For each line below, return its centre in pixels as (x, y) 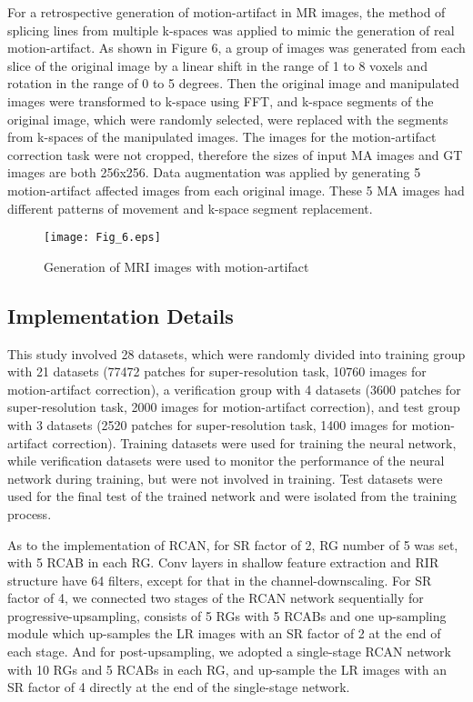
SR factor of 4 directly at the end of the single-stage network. (179, 687)
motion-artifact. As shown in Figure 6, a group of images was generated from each (236, 48)
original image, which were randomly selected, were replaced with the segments (228, 119)
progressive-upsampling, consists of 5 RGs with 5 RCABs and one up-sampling (227, 615)
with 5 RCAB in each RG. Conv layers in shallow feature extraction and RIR (223, 562)
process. (30, 513)
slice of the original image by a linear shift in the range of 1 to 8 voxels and (217, 65)
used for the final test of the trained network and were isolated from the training (232, 496)
